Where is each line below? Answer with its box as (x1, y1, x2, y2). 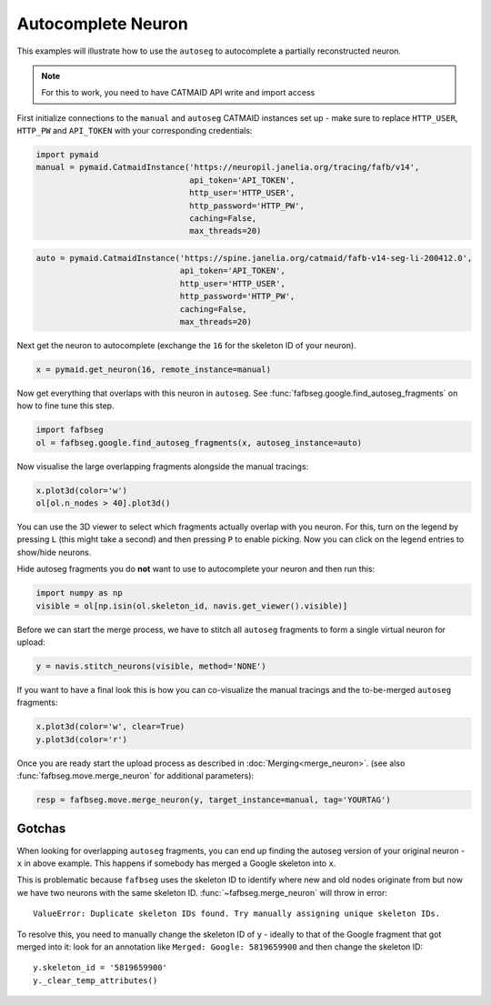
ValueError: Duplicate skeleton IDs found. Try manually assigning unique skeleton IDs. (33, 909, 441, 919)
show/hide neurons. (16, 547, 92, 558)
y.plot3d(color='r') (35, 734, 127, 745)
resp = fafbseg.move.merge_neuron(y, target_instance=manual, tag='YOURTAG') (35, 795, 391, 805)
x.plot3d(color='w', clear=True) (35, 721, 185, 732)
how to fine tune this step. (16, 400, 115, 411)
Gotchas (16, 821, 66, 837)
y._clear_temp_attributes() (33, 975, 158, 986)
